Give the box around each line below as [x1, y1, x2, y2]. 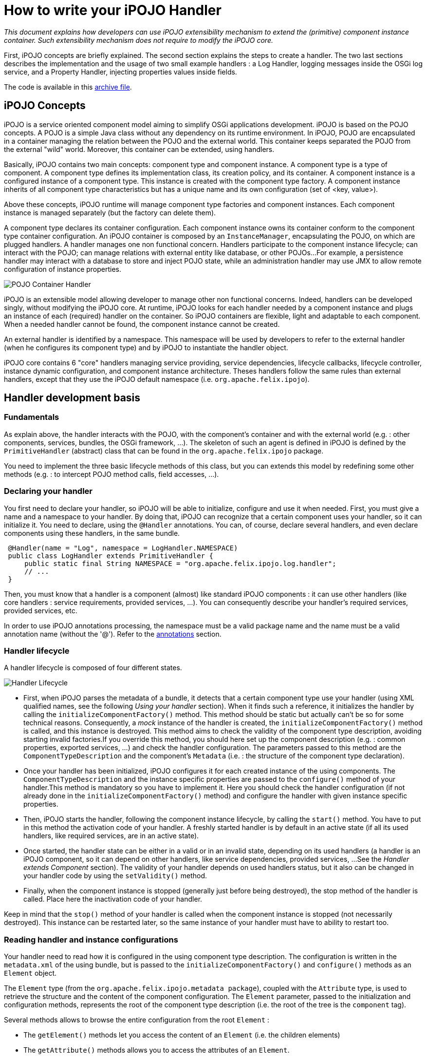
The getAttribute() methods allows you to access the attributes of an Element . [23, 1046, 290, 1055]
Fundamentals [4, 412, 59, 422]
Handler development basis [4, 392, 141, 404]
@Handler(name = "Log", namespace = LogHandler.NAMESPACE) [8, 544, 238, 552]
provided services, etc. [4, 606, 77, 615]
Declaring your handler [4, 486, 93, 496]
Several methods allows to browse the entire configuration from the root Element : [4, 1016, 270, 1024]
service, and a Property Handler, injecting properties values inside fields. [4, 67, 237, 76]
